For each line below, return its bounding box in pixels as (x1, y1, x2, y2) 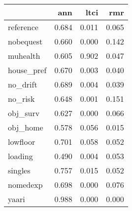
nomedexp (8, 179, 43, 190)
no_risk (8, 93, 35, 104)
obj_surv (8, 107, 40, 119)
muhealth (8, 50, 40, 61)
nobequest (8, 36, 43, 47)
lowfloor (8, 136, 35, 147)
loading (8, 150, 33, 162)
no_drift (8, 79, 37, 90)
